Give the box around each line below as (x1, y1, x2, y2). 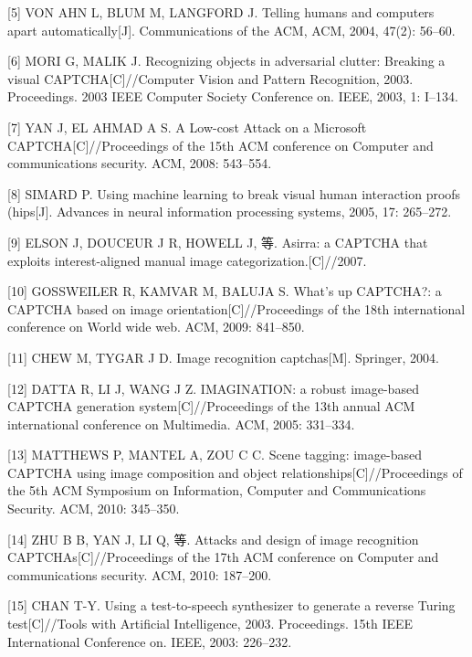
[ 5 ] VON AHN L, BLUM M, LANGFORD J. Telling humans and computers (7, 3, 435, 21)
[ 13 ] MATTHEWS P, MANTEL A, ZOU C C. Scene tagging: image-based (7, 445, 422, 464)
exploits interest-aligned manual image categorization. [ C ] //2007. (7, 250, 367, 270)
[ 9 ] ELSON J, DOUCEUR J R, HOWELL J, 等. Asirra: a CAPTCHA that (7, 232, 428, 251)
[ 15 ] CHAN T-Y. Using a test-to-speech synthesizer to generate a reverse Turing (7, 596, 456, 615)
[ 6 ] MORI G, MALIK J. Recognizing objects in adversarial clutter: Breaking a (7, 51, 446, 70)
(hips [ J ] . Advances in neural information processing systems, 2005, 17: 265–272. (7, 202, 452, 221)
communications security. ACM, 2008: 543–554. (7, 154, 272, 173)
